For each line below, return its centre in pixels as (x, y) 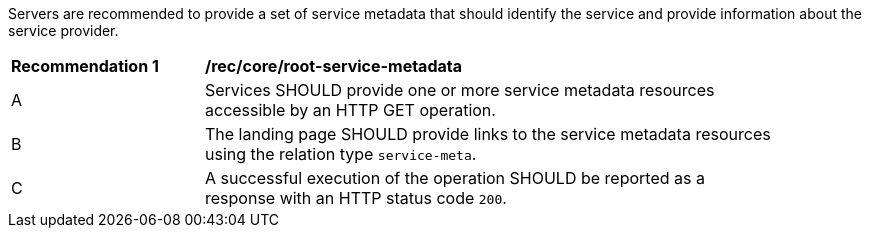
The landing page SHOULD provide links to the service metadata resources (488, 134)
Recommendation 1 (85, 66)
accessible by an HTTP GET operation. (350, 110)
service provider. (63, 30)
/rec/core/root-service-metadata (333, 66)
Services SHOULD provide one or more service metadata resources (460, 90)
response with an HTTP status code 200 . (356, 198)
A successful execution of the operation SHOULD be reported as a (455, 178)
